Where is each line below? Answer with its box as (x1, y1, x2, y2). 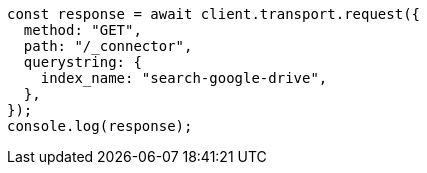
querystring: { (23, 54, 142, 70)
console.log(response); (7, 118, 193, 134)
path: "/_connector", (23, 38, 193, 54)
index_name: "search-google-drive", (40, 70, 328, 86)
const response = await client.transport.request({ (7, 6, 421, 22)
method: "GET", (23, 22, 142, 38)
